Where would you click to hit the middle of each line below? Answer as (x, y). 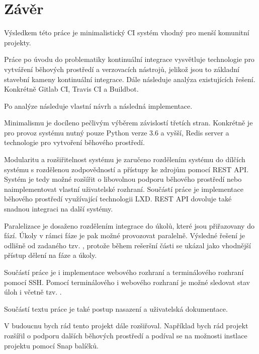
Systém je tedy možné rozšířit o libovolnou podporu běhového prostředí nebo (123, 179)
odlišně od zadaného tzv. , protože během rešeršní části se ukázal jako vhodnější (127, 245)
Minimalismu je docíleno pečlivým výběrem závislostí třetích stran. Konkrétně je (128, 123)
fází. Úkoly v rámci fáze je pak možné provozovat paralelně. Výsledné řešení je (124, 235)
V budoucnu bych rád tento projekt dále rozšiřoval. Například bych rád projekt (126, 326)
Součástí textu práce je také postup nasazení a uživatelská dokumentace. (116, 308)
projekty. (18, 42)
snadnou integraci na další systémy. (59, 209)
